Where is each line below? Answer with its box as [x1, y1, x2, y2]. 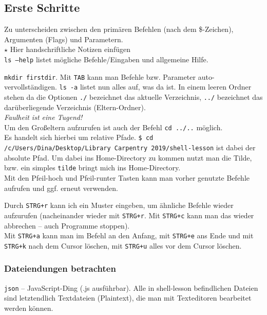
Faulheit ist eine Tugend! [4, 112, 83, 122]
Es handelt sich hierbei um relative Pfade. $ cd [4, 132, 154, 143]
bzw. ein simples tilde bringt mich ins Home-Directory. [4, 162, 181, 173]
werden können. [4, 302, 53, 313]
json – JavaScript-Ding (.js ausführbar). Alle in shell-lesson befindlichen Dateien [4, 282, 258, 293]
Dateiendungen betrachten [4, 262, 116, 275]
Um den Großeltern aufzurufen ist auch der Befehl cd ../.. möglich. [4, 121, 223, 132]
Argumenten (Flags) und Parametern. [4, 33, 123, 44]
